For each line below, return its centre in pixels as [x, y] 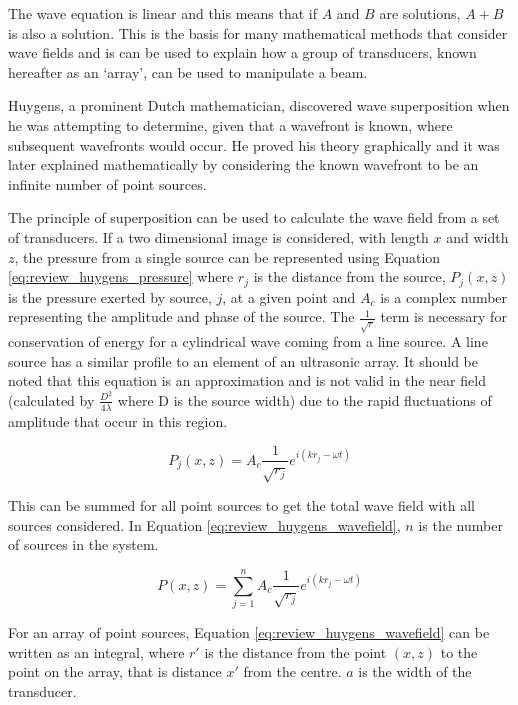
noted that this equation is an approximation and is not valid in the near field [247, 380]
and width [477, 236]
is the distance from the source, [349, 276]
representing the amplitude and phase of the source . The [181, 316]
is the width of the [415, 671]
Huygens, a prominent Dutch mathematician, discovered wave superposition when [259, 105]
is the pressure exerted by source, [110, 296]
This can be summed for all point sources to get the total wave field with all [242, 505]
